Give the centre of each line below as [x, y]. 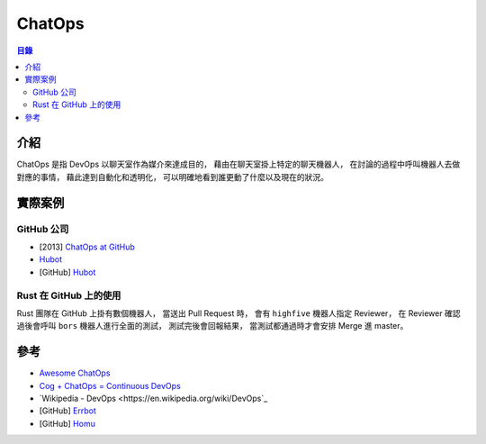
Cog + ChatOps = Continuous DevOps [110, 385]
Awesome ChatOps [75, 373]
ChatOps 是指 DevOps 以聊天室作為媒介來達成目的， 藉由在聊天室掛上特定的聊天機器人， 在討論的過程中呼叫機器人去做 [238, 164]
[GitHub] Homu [67, 423]
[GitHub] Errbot [67, 411]
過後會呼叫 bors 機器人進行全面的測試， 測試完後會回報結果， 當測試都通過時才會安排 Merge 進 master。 [212, 326]
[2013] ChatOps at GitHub [87, 247]
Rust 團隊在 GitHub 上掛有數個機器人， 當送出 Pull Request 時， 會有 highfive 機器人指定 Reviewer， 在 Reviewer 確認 [238, 313]
